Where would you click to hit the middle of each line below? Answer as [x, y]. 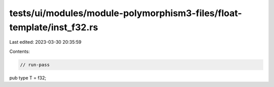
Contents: [20, 51]
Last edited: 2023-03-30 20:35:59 [45, 42]
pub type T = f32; [28, 77]
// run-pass [35, 65]
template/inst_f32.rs [54, 27]
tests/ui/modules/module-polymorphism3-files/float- [126, 13]
